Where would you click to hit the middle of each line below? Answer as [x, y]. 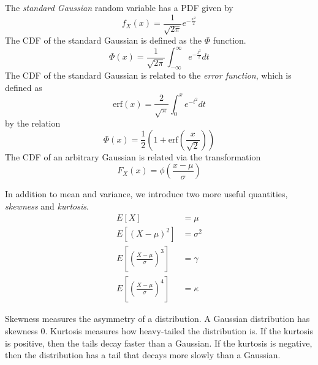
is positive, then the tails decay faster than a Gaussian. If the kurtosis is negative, [159, 343]
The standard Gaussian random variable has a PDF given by [119, 7]
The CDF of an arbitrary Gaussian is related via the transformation [133, 156]
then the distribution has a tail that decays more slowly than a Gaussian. [143, 355]
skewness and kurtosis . [47, 206]
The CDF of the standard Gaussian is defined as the [103, 40]
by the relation [33, 123]
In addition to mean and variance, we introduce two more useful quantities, [146, 194]
